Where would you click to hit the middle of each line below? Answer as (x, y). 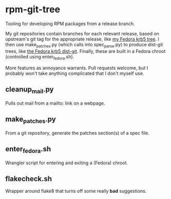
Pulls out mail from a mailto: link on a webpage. (55, 103)
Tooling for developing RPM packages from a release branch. (70, 24)
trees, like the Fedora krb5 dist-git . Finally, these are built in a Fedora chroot (85, 51)
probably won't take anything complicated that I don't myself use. (75, 73)
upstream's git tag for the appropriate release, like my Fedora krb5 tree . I (82, 39)
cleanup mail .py (30, 90)
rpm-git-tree (33, 9)
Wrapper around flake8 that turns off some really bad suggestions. (76, 191)
